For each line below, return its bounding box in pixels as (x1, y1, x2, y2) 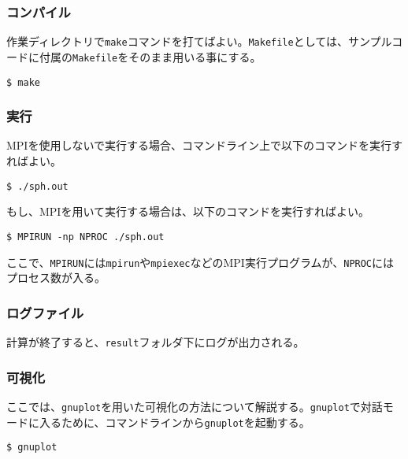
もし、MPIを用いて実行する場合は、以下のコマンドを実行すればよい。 (6, 203, 370, 220)
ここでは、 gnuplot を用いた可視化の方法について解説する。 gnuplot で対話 (6, 398, 383, 414)
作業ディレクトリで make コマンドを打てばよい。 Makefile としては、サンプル (6, 33, 392, 50)
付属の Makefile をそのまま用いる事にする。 (39, 48, 261, 65)
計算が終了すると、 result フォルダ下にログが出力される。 (6, 333, 305, 350)
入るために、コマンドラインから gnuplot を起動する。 (39, 413, 310, 430)
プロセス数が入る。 (6, 269, 106, 286)
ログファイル (6, 302, 84, 322)
